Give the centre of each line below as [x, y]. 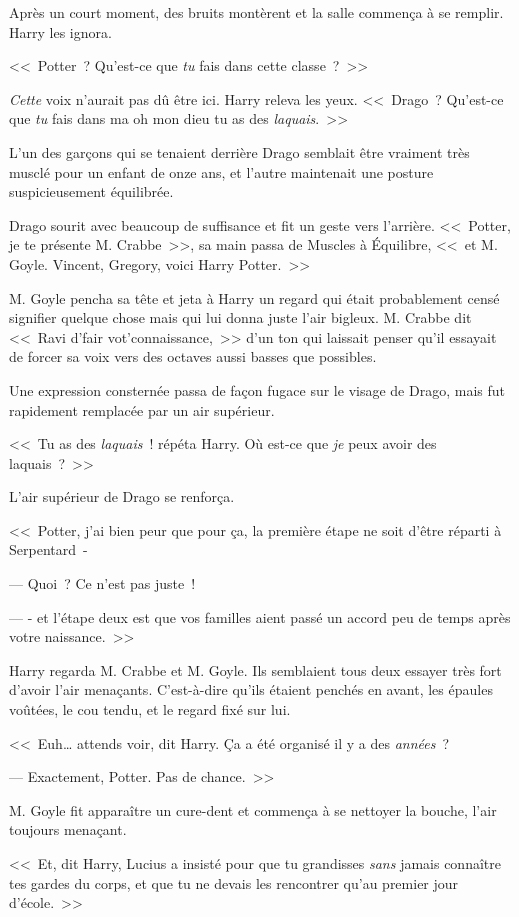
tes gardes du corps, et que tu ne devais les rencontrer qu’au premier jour [234, 882]
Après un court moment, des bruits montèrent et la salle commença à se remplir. [256, 12]
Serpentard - [48, 549]
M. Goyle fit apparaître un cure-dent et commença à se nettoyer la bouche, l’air [253, 809]
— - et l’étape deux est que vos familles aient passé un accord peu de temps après [260, 616]
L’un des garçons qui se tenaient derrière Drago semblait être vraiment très [239, 151]
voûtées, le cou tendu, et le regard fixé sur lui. [150, 709]
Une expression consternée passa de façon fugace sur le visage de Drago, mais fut [257, 389]
